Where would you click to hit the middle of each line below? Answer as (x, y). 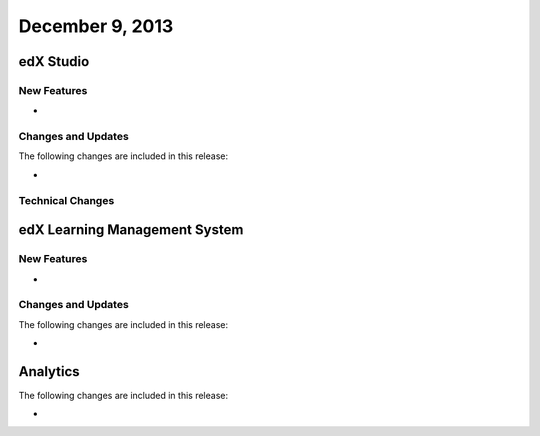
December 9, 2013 (96, 26)
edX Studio (54, 61)
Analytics (49, 371)
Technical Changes (66, 200)
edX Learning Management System (131, 230)
